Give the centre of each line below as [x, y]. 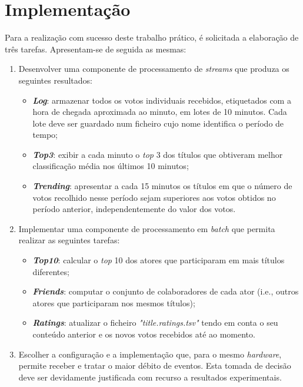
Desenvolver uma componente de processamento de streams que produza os [154, 69]
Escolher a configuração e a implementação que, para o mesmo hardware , [150, 354]
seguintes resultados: [55, 80]
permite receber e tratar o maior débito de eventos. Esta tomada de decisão [155, 365]
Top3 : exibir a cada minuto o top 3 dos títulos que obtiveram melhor [158, 154]
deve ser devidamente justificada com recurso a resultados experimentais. [150, 377]
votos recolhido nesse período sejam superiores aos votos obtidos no [154, 197]
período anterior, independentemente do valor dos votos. [134, 209]
